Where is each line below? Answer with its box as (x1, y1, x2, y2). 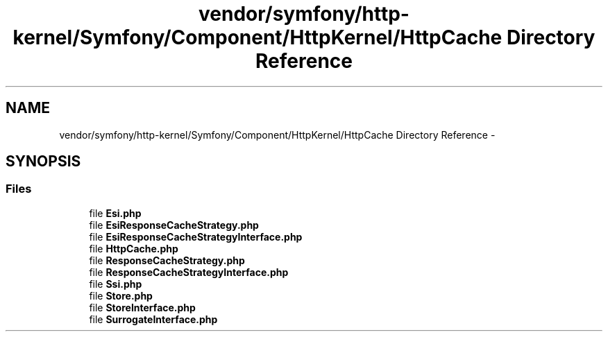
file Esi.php (89, 207, 142, 219)
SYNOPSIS (6, 153, 81, 171)
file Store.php (89, 289, 153, 302)
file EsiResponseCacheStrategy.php (89, 218, 259, 231)
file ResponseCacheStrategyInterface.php (89, 266, 289, 278)
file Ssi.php (89, 277, 142, 290)
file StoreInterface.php (89, 301, 196, 313)
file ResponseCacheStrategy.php (89, 254, 245, 266)
